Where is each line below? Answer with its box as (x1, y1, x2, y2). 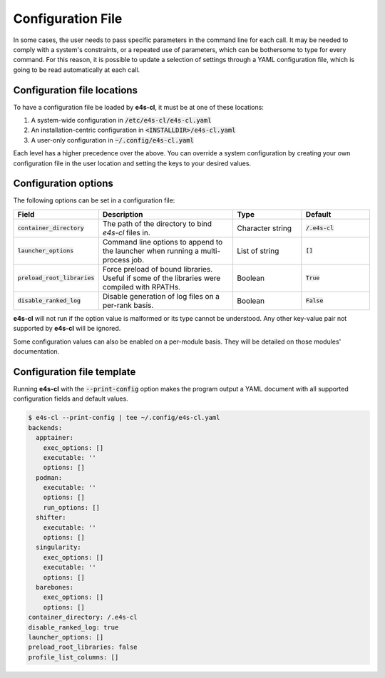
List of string (237, 246, 279, 256)
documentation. (13, 347, 60, 356)
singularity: (36, 543, 81, 552)
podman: (36, 473, 63, 481)
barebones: (36, 583, 74, 591)
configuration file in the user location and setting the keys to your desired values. (13, 159, 252, 168)
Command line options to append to (102, 237, 223, 247)
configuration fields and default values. (13, 394, 128, 403)
